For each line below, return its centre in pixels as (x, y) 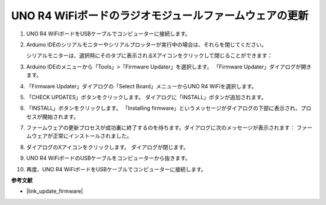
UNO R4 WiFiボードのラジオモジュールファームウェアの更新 (160, 16)
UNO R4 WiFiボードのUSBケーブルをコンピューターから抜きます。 (108, 158)
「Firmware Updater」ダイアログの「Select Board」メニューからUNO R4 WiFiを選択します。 (142, 86)
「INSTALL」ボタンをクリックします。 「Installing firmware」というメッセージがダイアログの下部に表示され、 (164, 108)
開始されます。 (60, 117)
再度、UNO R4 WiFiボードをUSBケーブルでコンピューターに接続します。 (116, 169)
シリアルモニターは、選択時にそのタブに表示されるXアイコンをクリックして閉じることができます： (149, 56)
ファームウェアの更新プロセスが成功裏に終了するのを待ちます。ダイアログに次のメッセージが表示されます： (161, 128)
